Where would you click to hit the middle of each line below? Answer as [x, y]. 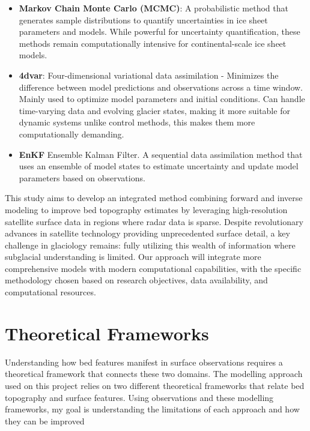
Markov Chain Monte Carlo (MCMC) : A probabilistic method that [153, 8]
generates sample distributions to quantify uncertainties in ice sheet [143, 20]
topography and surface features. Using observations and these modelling [139, 397]
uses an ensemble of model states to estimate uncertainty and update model [159, 166]
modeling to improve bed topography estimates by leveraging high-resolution [146, 209]
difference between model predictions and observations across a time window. [161, 87]
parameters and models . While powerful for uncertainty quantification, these [160, 32]
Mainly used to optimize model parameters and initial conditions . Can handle [162, 99]
